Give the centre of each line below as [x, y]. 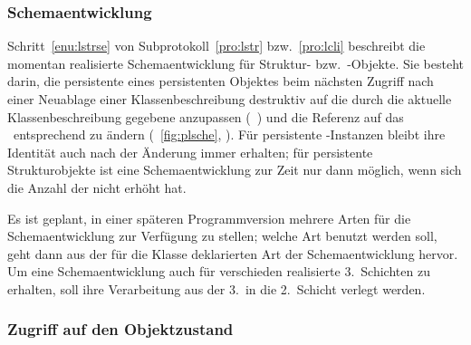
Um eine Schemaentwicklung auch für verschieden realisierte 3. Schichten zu [219, 271]
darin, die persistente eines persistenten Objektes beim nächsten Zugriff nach [221, 81]
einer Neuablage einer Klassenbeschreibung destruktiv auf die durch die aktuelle [230, 99]
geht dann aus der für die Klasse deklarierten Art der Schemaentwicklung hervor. [233, 253]
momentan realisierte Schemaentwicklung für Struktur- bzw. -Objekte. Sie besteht [235, 63]
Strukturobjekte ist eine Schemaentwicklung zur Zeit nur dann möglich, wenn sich [235, 170]
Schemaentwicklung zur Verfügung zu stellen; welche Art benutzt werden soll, [222, 236]
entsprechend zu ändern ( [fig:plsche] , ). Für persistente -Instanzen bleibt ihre [229, 134]
